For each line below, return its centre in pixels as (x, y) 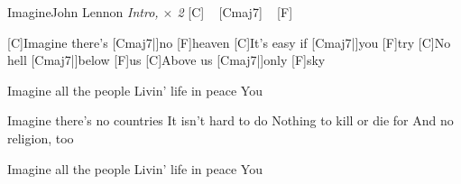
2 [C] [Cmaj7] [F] (235, 12)
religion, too (41, 138)
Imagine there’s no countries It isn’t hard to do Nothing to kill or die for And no (230, 120)
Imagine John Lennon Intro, (83, 12)
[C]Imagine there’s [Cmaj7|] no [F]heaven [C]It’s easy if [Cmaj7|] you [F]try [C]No (229, 42)
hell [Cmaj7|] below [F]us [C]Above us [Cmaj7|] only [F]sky (166, 60)
